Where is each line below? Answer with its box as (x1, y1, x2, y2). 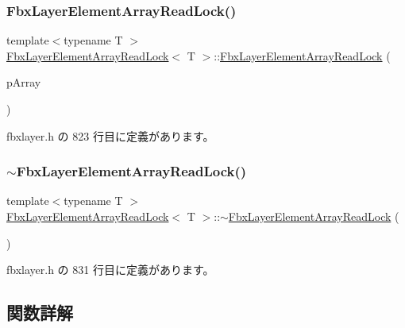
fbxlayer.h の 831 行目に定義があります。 (6, 261, 214, 278)
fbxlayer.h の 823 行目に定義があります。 (6, 127, 214, 144)
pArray (6, 74, 41, 91)
